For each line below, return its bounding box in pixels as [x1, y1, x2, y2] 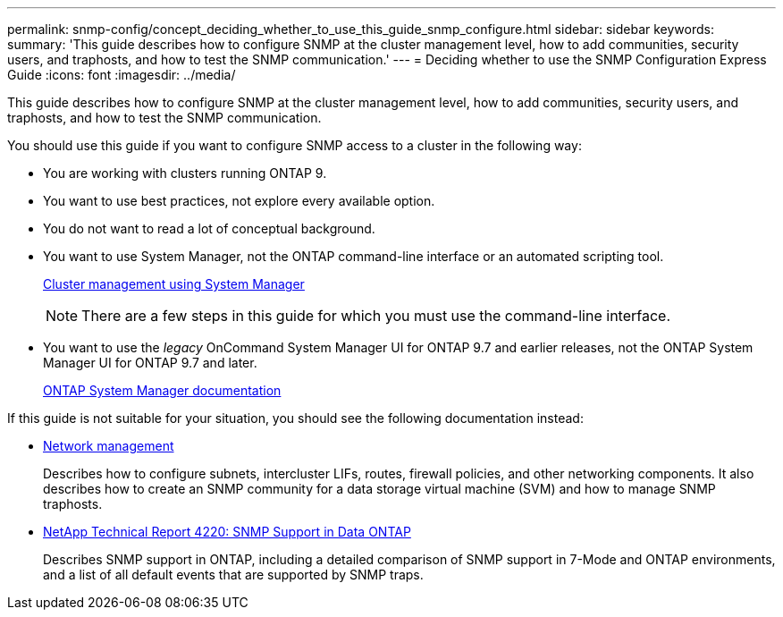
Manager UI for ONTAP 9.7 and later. [43, 355, 257, 370]
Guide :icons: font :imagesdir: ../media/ [7, 67, 236, 82]
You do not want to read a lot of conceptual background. [43, 221, 375, 236]
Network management [43, 438, 174, 453]
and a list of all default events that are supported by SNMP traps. [43, 567, 424, 582]
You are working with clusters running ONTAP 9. [43, 165, 327, 181]
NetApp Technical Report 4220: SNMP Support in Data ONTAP [43, 524, 411, 539]
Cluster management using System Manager [43, 276, 305, 292]
